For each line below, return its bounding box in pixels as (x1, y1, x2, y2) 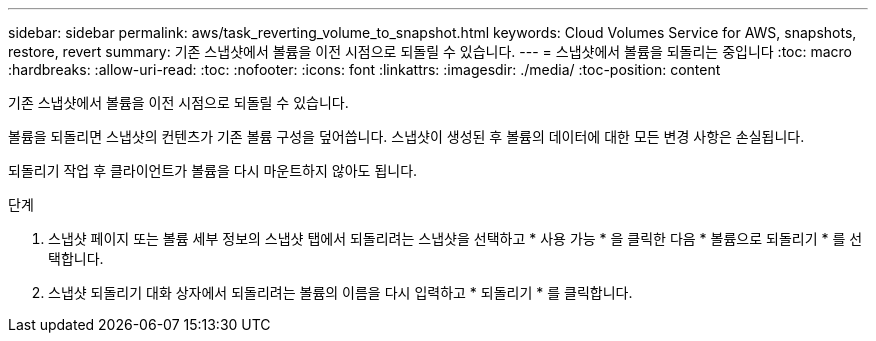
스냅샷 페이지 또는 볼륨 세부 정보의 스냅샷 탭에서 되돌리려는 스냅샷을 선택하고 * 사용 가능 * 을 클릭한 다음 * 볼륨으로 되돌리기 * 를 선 (48, 230, 863, 247)
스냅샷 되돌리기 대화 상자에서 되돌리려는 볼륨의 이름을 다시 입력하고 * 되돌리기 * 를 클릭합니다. (48, 284, 633, 301)
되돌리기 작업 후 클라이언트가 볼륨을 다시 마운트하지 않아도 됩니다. (8, 162, 418, 179)
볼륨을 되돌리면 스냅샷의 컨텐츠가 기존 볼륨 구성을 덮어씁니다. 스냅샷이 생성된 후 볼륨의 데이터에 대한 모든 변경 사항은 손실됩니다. (8, 128, 805, 145)
